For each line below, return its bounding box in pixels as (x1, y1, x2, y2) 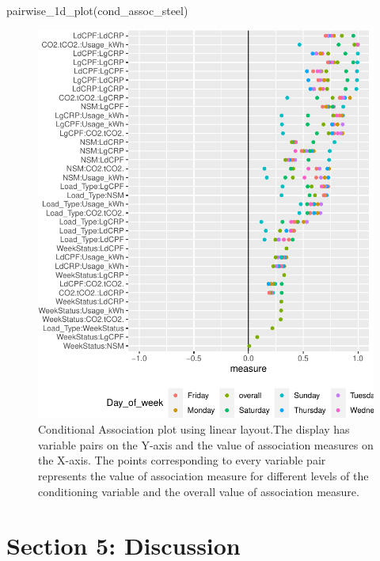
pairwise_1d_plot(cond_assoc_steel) (6, 2, 188, 18)
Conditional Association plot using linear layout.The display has (38, 421, 350, 438)
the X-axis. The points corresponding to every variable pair (38, 452, 326, 468)
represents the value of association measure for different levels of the (38, 468, 369, 484)
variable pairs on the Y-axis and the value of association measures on (38, 436, 374, 453)
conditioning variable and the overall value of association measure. (38, 483, 359, 499)
